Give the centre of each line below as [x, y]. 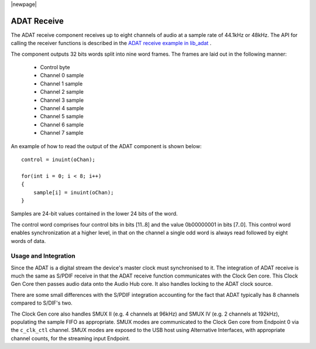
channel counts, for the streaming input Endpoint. [71, 338]
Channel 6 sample [62, 124]
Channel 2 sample [62, 92]
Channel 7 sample [62, 133]
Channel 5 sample [62, 117]
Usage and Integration [43, 256]
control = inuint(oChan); [59, 159]
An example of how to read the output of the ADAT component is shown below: [106, 146]
